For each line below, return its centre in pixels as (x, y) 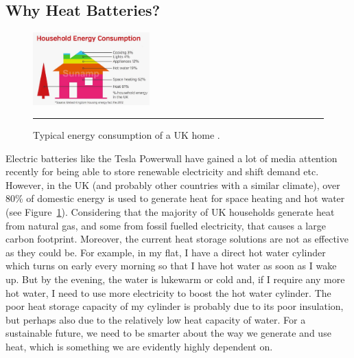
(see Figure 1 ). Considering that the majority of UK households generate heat (170, 212)
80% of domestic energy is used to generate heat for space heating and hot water (175, 198)
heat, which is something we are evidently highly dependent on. (139, 346)
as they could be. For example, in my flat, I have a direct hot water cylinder (166, 252)
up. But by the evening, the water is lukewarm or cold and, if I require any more (175, 279)
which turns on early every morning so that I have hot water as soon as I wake (171, 266)
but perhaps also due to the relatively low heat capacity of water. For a (156, 319)
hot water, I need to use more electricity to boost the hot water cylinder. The (168, 292)
